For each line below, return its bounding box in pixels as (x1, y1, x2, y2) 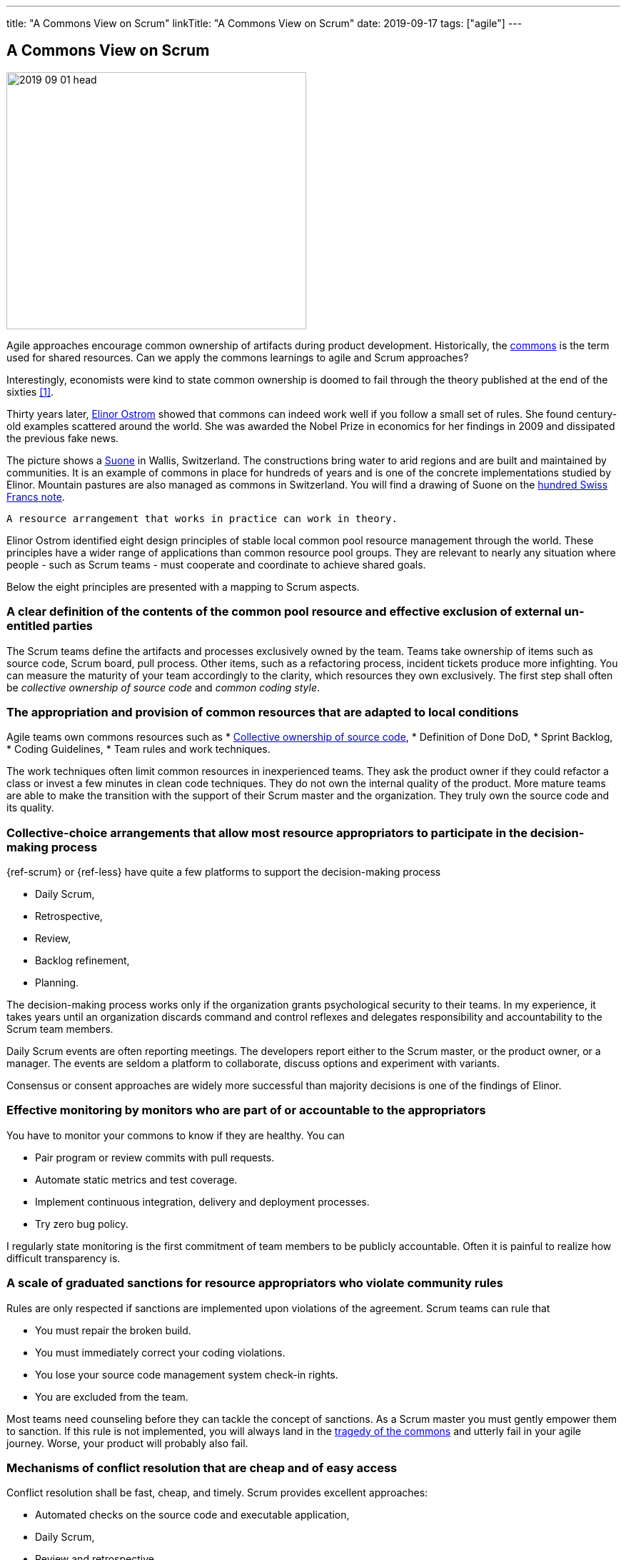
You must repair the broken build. (35, 1324, 191, 1336)
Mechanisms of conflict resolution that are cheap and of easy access (6, 1460, 398, 1475)
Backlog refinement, (35, 954, 130, 967)
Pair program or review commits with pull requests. (35, 1151, 275, 1164)
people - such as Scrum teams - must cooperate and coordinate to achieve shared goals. (6, 558, 426, 571)
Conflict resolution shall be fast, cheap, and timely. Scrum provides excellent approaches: (6, 1486, 428, 1499)
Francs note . (6, 490, 65, 503)
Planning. (35, 976, 79, 989)
